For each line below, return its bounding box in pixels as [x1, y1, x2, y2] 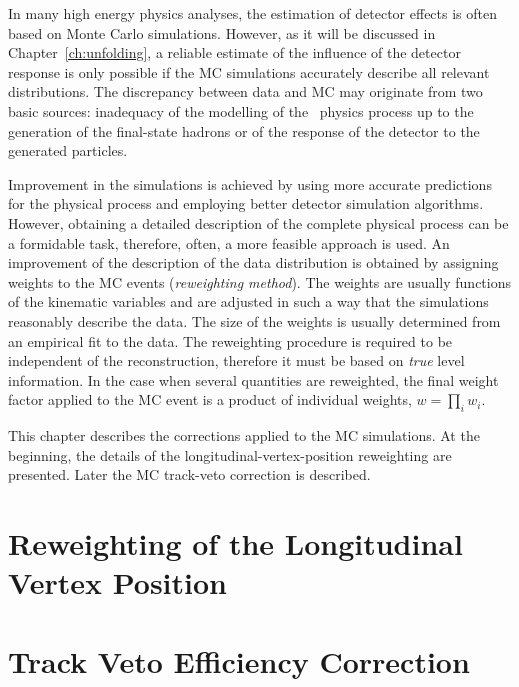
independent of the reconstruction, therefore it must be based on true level [8, 350, 465, 371]
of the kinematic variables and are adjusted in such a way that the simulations [8, 291, 489, 312]
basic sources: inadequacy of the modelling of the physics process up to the [8, 100, 474, 121]
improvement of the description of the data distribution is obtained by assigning [8, 252, 499, 273]
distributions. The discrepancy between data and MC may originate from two [8, 81, 483, 102]
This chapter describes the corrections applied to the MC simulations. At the [8, 425, 480, 446]
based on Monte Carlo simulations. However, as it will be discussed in [8, 22, 436, 43]
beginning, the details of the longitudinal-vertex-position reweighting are [8, 444, 452, 465]
